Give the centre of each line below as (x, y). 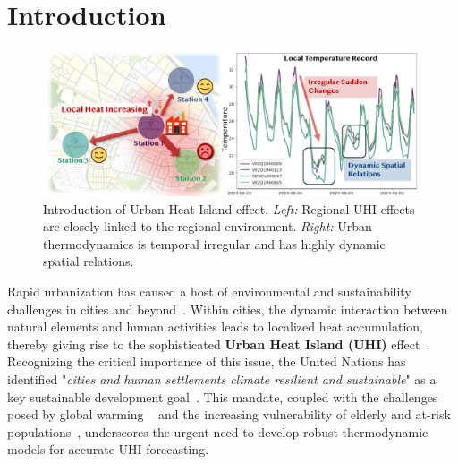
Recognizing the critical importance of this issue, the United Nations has (207, 361)
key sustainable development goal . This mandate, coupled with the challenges (223, 396)
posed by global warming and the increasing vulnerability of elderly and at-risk (229, 414)
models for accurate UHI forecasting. (108, 449)
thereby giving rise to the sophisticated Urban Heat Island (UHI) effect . (219, 344)
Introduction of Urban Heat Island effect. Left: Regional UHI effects (229, 208)
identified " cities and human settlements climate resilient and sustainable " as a (222, 379)
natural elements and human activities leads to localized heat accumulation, (215, 327)
